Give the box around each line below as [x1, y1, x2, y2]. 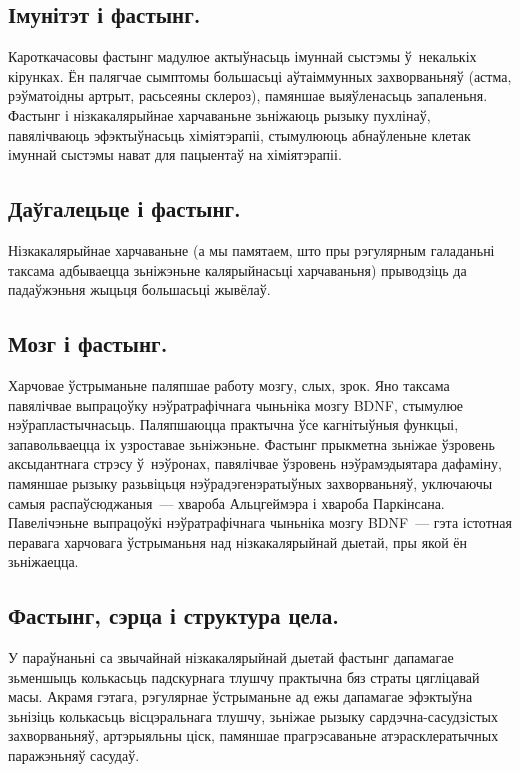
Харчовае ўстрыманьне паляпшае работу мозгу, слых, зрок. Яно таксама [8, 374, 450, 395]
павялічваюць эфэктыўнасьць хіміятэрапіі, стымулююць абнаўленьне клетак [8, 124, 471, 145]
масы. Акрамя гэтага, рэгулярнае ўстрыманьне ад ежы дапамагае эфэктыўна [8, 686, 473, 707]
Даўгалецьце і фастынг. [8, 193, 241, 224]
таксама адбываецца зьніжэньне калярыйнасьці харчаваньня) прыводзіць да [8, 259, 467, 280]
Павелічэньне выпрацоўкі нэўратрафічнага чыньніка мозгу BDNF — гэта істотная [8, 512, 512, 533]
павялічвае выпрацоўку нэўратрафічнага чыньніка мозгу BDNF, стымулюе [8, 394, 464, 415]
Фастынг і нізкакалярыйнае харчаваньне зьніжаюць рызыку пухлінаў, [8, 104, 431, 125]
